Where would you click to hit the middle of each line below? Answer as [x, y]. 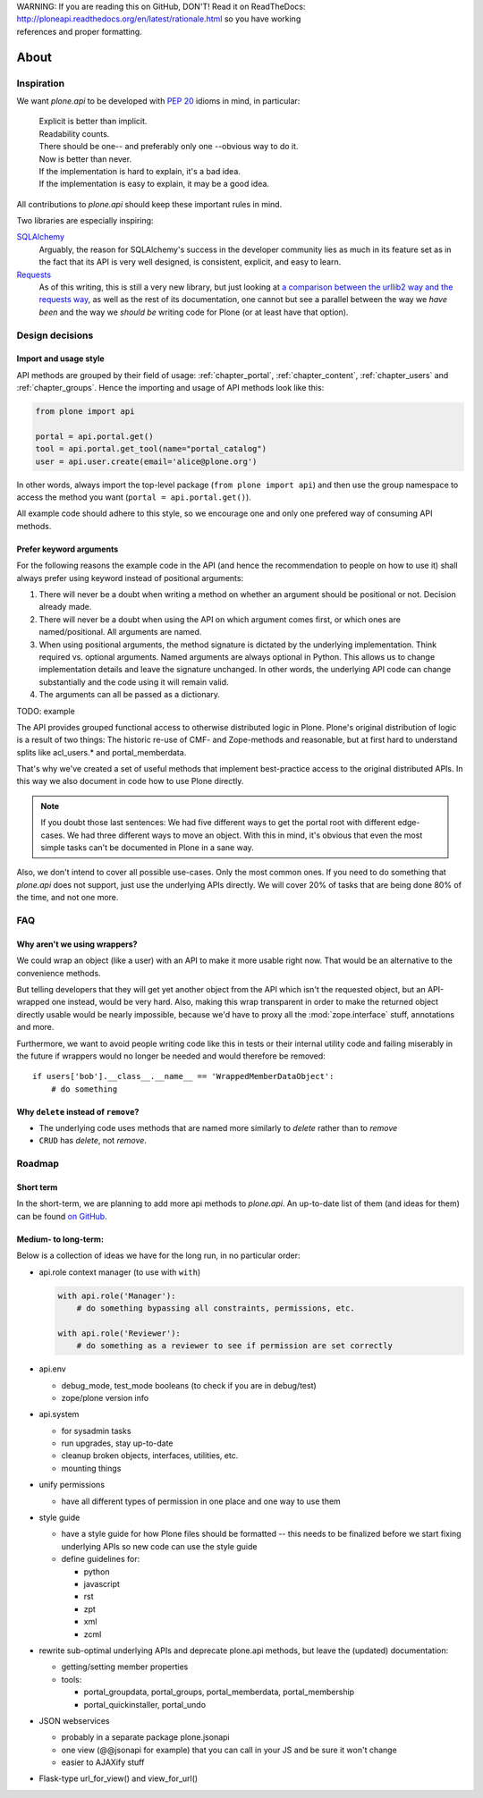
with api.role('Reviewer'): [119, 1333]
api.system [59, 1414]
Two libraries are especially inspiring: [85, 221]
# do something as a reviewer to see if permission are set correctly [235, 1346]
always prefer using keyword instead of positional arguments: [130, 578]
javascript [102, 1583]
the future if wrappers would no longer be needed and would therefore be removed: [171, 1056]
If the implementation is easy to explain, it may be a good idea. [154, 184]
